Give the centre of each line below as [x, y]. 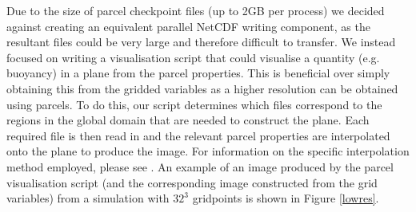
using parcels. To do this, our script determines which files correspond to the [194, 104]
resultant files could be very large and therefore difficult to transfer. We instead [201, 42]
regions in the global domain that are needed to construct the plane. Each [188, 120]
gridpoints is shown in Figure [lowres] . [286, 198]
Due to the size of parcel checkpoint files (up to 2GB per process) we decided [196, 10]
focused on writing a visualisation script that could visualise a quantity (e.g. [193, 57]
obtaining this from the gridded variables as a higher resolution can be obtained [202, 88]
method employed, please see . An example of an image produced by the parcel [200, 166]
